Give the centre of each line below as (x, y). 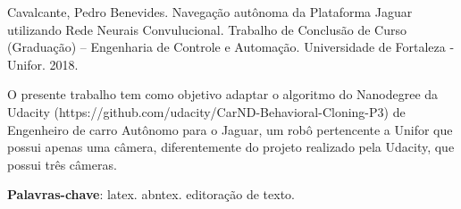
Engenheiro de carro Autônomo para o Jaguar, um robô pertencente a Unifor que (230, 129)
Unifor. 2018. (43, 64)
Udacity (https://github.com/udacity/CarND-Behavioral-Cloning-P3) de (206, 111)
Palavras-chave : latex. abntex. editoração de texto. (151, 194)
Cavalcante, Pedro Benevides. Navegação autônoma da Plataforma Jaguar (210, 12)
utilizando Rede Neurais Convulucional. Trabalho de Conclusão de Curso (207, 29)
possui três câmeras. (62, 164)
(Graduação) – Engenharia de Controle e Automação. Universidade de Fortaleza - (231, 47)
